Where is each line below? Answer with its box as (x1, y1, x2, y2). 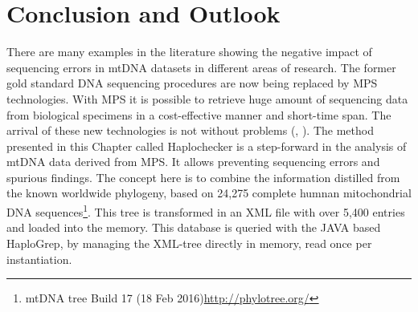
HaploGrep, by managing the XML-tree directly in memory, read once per (6, 234, 372, 251)
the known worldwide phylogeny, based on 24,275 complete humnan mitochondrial (6, 184, 412, 201)
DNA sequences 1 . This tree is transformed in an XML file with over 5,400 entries (6, 201, 405, 220)
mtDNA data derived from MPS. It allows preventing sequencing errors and (6, 153, 380, 170)
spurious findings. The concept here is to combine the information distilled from (6, 168, 400, 185)
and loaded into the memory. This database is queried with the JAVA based (6, 219, 381, 236)
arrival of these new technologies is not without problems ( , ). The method (6, 122, 374, 139)
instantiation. (6, 250, 72, 267)
